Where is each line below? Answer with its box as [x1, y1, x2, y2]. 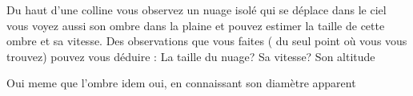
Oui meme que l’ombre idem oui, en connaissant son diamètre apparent [6, 75, 356, 91]
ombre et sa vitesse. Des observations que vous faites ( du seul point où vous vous [6, 33, 407, 49]
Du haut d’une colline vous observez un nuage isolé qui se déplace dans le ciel [6, 2, 387, 17]
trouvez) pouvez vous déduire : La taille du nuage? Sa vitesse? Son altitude [6, 48, 375, 64]
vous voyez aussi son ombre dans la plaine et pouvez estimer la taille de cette [6, 17, 385, 33]
